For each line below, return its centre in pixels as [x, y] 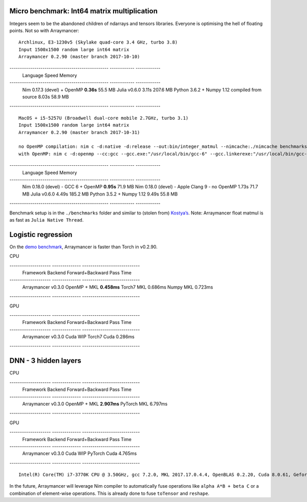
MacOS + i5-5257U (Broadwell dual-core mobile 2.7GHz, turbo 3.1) [104, 118]
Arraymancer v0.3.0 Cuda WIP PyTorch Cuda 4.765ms [80, 453]
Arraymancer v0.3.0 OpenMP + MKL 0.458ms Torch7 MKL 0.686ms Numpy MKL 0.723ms [118, 287]
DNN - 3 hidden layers [45, 361]
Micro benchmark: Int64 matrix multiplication [84, 11]
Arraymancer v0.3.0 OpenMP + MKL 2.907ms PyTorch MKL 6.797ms [95, 404]
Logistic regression [41, 235]
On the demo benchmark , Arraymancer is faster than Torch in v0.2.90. [84, 247]
